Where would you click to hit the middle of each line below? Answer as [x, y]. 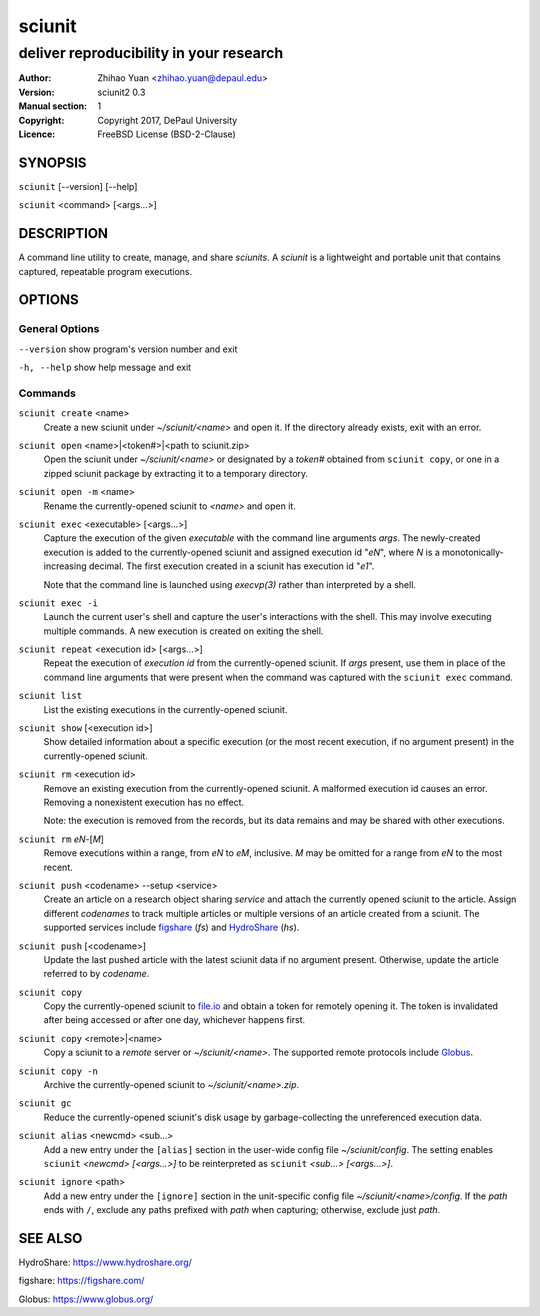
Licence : [37, 134]
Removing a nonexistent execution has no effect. [144, 802]
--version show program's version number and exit [128, 349]
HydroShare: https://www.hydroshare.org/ [105, 1262]
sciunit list [50, 696]
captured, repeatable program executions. [105, 271]
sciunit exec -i [58, 603]
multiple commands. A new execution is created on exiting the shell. [183, 631]
